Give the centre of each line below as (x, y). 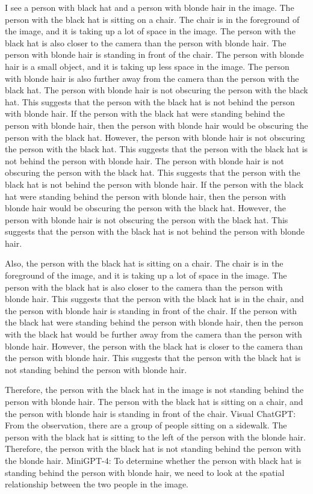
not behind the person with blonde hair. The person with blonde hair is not (144, 160)
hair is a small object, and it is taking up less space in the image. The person (147, 66)
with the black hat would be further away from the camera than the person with (153, 334)
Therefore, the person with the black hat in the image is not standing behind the (154, 390)
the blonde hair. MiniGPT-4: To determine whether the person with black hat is (153, 460)
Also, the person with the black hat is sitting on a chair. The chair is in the (144, 263)
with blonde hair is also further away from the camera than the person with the (152, 78)
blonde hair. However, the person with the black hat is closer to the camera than (154, 346)
